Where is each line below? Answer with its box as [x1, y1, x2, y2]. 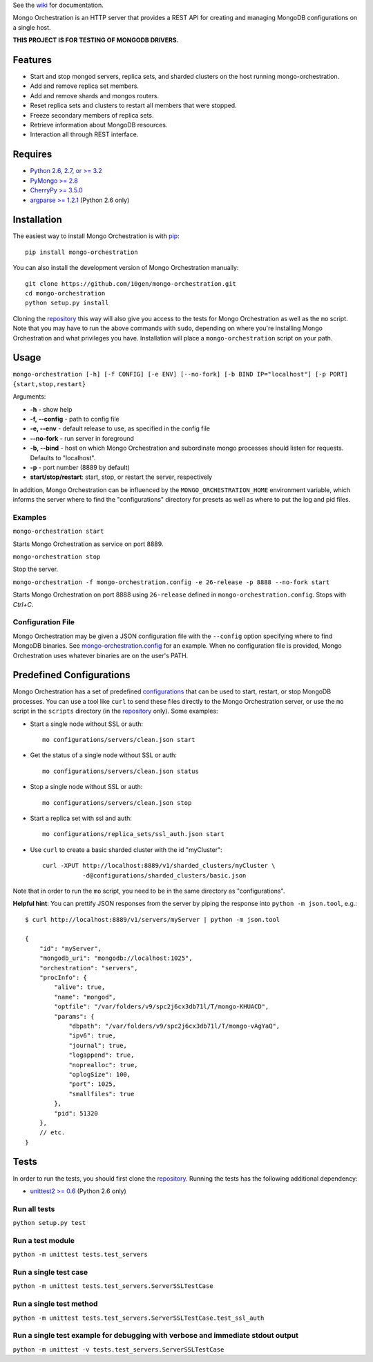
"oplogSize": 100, [68, 1070, 131, 1078]
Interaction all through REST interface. [30, 130, 139, 138]
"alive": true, [54, 983, 106, 991]
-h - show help [30, 405, 73, 413]
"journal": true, [68, 1042, 128, 1049]
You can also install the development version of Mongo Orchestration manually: [12, 264, 239, 272]
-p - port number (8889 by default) [30, 463, 131, 471]
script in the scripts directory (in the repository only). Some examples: [12, 707, 218, 716]
